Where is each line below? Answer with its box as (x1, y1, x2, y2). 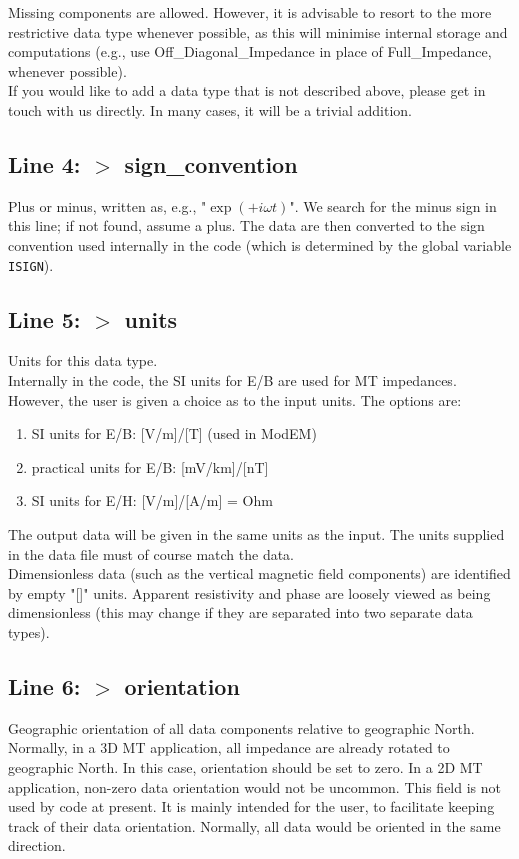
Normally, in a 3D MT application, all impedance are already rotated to (8, 737, 450, 758)
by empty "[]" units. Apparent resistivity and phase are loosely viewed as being (8, 582, 491, 603)
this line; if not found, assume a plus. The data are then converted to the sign (8, 215, 485, 236)
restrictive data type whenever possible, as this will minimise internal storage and (8, 21, 508, 42)
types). (8, 621, 50, 642)
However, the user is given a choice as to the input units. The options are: (8, 389, 462, 410)
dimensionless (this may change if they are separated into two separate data (8, 602, 473, 623)
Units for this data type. (8, 350, 158, 371)
